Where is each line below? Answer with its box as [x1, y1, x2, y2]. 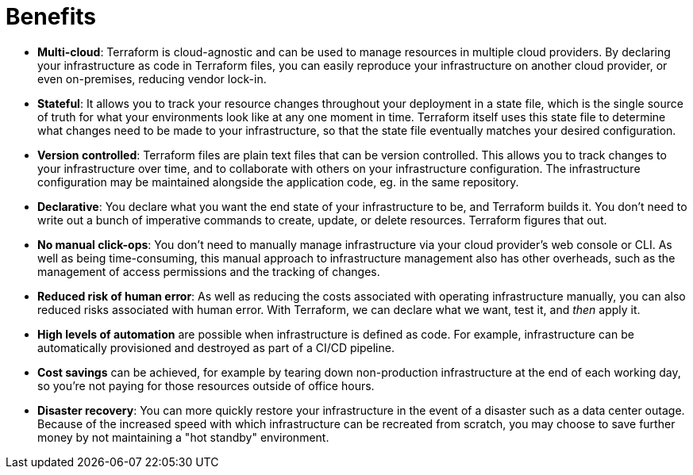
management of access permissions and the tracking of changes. [37, 264, 380, 278]
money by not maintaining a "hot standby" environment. [37, 430, 329, 444]
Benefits [6, 3, 97, 30]
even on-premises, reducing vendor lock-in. [37, 71, 267, 86]
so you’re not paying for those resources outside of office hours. [37, 378, 375, 393]
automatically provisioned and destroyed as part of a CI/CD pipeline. [37, 340, 395, 354]
